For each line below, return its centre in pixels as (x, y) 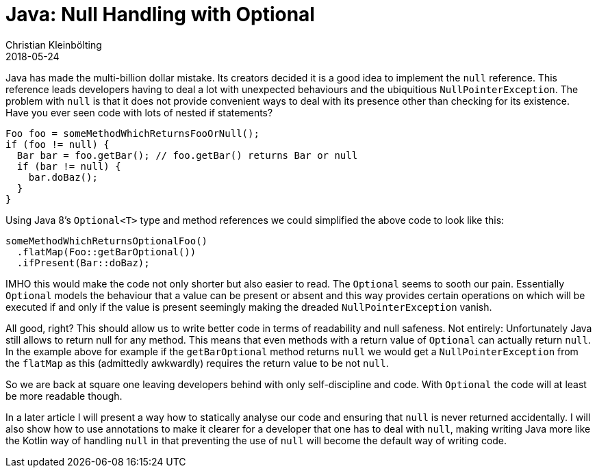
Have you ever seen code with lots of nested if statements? (139, 112)
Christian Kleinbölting (54, 44)
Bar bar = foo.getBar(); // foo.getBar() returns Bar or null (187, 155)
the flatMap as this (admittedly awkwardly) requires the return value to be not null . (197, 363)
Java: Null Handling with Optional (160, 14)
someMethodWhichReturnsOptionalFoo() (107, 241)
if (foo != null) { (58, 144)
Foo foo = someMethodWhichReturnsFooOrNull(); (132, 133)
